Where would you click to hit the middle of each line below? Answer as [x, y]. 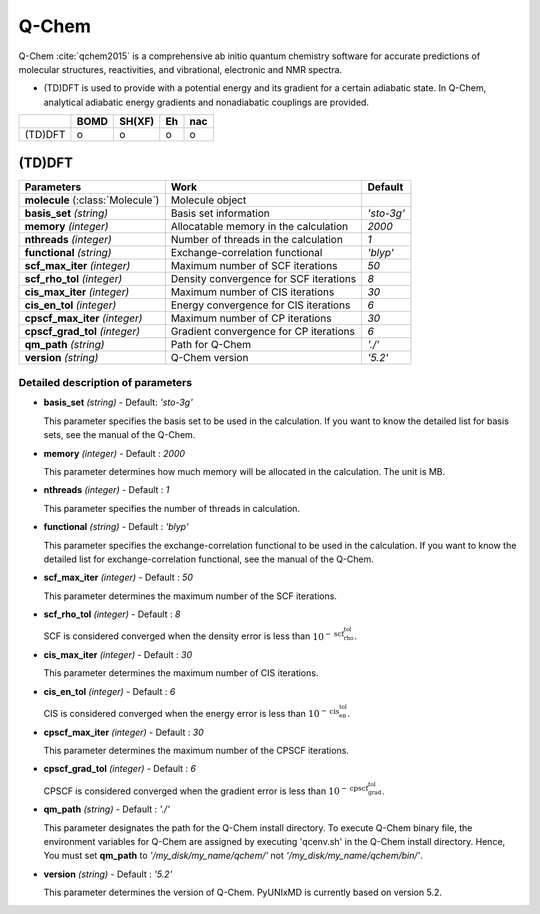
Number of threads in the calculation [257, 239]
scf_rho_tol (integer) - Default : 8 [112, 614]
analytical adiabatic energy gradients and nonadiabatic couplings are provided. [206, 102]
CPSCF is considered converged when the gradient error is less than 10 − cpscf [206, 790]
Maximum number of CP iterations [251, 318]
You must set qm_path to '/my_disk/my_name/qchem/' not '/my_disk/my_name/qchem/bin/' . [233, 856]
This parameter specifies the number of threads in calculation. [171, 508]
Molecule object [208, 200]
